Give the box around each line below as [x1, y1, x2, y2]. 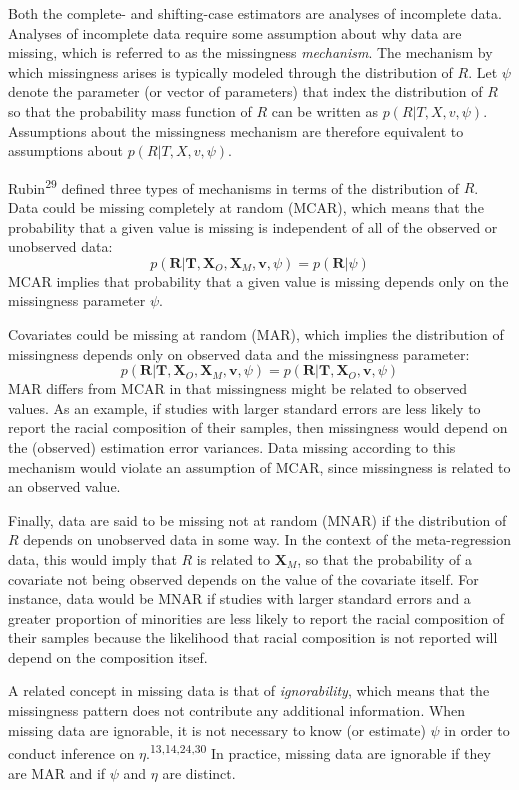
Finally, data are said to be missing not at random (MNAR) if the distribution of [8, 509, 507, 530]
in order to [444, 719, 510, 740]
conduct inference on [8, 742, 135, 763]
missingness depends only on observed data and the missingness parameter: [8, 343, 470, 364]
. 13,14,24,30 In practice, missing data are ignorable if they [146, 740, 491, 763]
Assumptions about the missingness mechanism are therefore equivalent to [8, 120, 464, 141]
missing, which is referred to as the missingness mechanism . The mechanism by [8, 42, 493, 63]
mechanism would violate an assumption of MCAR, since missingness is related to [8, 456, 511, 477]
